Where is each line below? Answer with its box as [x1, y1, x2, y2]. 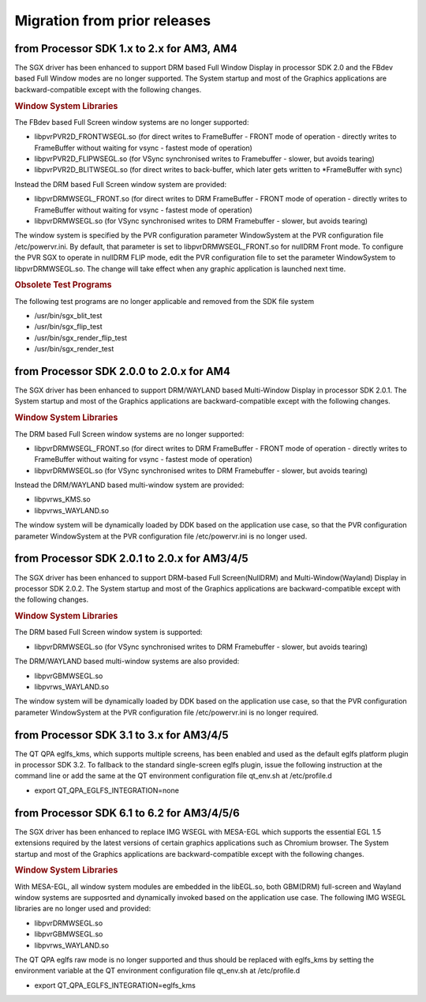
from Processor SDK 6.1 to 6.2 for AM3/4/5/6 [14, 806, 240, 820]
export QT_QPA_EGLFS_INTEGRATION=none [34, 786, 179, 795]
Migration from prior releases [14, 12, 211, 29]
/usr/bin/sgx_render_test [34, 344, 114, 354]
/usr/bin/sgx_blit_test [34, 311, 103, 321]
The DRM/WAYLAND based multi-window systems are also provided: [14, 656, 240, 666]
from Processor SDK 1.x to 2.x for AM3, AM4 [14, 42, 238, 55]
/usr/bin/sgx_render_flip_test [34, 332, 128, 343]
